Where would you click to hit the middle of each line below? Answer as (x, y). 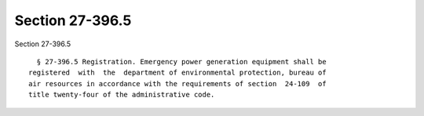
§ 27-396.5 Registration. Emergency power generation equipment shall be (181, 62)
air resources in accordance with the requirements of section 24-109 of (177, 83)
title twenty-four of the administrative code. (122, 95)
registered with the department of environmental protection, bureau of (177, 73)
